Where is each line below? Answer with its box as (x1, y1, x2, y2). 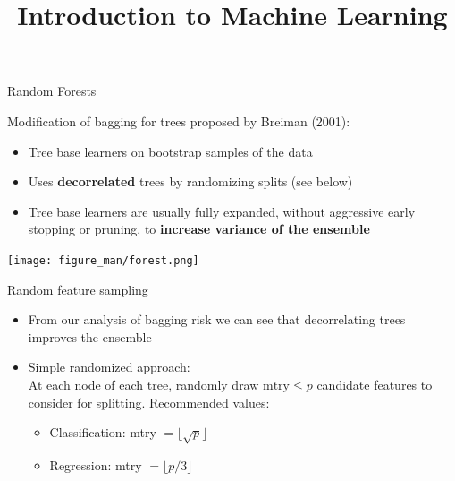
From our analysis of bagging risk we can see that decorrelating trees (28, 310, 406, 329)
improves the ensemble (28, 327, 152, 346)
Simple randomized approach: (28, 357, 190, 376)
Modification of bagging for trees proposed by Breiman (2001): (7, 111, 350, 130)
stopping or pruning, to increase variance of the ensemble (28, 219, 370, 238)
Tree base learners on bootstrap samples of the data (28, 142, 313, 160)
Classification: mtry (49, 423, 156, 442)
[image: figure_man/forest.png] (7, 253, 199, 267)
